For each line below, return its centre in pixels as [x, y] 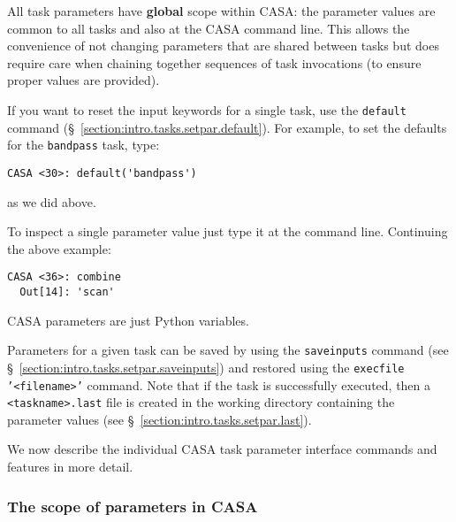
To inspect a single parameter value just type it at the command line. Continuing [228, 231]
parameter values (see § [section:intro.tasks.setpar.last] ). [160, 419]
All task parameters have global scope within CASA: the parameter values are [221, 11]
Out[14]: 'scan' [67, 292]
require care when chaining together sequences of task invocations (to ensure [214, 62]
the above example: [59, 248]
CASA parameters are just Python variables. [128, 320]
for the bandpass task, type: [84, 145]
